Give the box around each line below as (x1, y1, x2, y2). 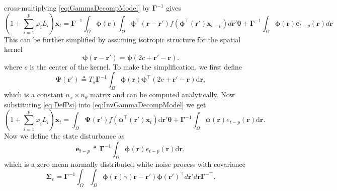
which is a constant (4, 89, 63, 100)
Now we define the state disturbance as (4, 131, 125, 141)
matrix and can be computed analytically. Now (90, 89, 235, 100)
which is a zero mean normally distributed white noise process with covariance (4, 158, 246, 169)
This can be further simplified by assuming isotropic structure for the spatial (4, 34, 241, 44)
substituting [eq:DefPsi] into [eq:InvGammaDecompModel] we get (4, 99, 206, 109)
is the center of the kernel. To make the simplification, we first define (30, 61, 242, 72)
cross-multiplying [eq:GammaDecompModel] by (4, 3, 150, 13)
